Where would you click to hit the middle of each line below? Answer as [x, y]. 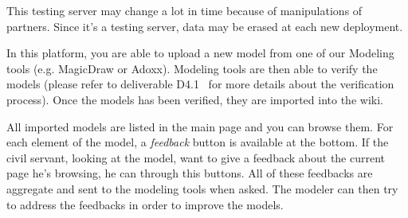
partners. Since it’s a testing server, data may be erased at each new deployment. [205, 26]
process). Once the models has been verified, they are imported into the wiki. [195, 99]
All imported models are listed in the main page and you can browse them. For [200, 126]
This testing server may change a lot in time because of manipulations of [184, 10]
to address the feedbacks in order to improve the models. [145, 204]
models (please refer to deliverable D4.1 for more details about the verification [200, 84]
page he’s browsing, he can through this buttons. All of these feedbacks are [190, 173]
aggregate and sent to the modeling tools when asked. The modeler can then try [202, 188]
